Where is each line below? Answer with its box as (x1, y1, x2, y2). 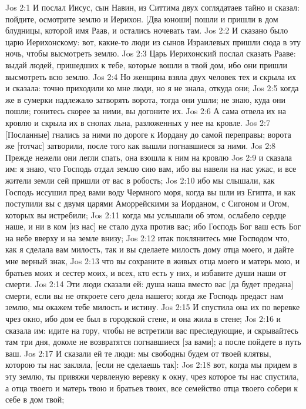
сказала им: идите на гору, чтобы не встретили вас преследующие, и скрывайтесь (5, 324, 298, 336)
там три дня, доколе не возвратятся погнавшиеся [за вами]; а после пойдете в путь (5, 335, 301, 348)
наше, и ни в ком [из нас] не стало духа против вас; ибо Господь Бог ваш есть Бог (5, 220, 301, 232)
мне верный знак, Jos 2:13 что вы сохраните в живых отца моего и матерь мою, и (5, 255, 300, 267)
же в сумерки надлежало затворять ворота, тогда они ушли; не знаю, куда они (5, 93, 285, 105)
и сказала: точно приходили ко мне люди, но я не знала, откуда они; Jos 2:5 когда (5, 82, 299, 94)
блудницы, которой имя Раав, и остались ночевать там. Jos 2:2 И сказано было (5, 24, 288, 36)
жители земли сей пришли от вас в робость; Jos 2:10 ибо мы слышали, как (5, 174, 275, 186)
